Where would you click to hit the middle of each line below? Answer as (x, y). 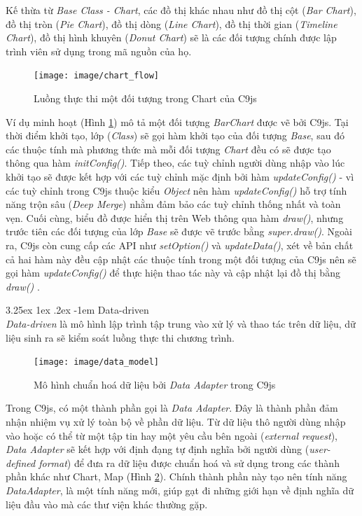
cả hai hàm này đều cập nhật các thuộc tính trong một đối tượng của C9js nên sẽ (181, 259)
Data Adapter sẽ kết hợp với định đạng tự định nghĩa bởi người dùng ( (158, 449)
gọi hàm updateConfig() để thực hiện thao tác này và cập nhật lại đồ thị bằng (173, 273)
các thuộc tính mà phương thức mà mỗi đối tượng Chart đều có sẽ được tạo (168, 149)
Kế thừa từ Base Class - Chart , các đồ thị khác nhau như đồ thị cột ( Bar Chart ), (181, 10)
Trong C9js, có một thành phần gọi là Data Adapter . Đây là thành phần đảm (172, 408)
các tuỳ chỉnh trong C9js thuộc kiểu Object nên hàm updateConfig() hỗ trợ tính (176, 190)
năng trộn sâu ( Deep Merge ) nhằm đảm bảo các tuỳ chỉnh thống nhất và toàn (173, 204)
